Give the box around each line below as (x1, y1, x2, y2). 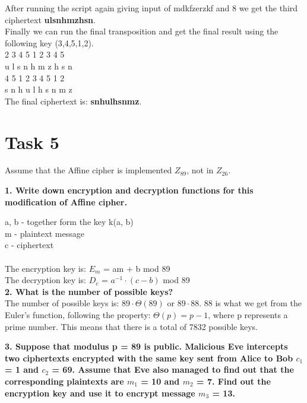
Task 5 (5, 129, 59, 154)
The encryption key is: (5, 262, 87, 274)
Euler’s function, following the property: (5, 309, 151, 321)
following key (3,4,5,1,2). (5, 36, 94, 49)
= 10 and (141, 375, 180, 387)
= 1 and (5, 363, 39, 376)
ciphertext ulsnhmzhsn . (5, 13, 96, 26)
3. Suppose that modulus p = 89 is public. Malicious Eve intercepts (5, 340, 288, 353)
